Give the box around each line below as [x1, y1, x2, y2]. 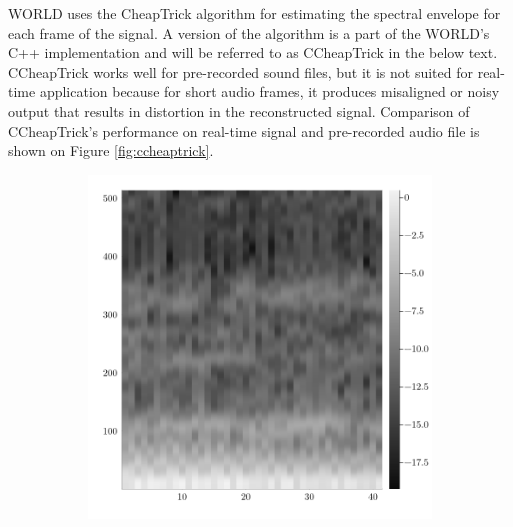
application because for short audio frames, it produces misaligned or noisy [39, 81, 500, 102]
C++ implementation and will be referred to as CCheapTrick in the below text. [8, 42, 498, 63]
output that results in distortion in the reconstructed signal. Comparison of [8, 100, 470, 121]
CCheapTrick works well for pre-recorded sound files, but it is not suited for [8, 61, 473, 82]
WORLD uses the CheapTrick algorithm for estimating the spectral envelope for [8, 3, 501, 23]
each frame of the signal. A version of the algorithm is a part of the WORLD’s [8, 22, 490, 43]
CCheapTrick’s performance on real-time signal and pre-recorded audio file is [8, 120, 480, 141]
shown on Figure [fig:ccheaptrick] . [8, 140, 214, 161]
